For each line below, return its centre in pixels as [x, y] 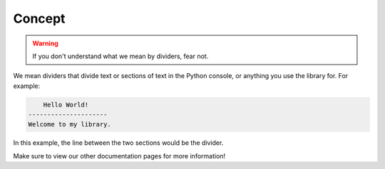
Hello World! [66, 104]
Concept [39, 18]
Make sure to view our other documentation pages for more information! [119, 156]
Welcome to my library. [70, 125]
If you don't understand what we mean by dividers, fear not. [120, 56]
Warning [45, 43]
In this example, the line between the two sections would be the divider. [118, 143]
